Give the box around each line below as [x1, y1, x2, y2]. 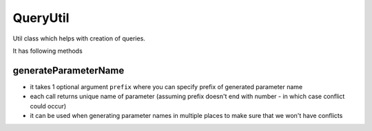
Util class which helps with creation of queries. [12, 34, 146, 43]
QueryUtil [12, 10, 70, 25]
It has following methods [12, 47, 83, 55]
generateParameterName [12, 64, 125, 76]
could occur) [30, 102, 67, 110]
